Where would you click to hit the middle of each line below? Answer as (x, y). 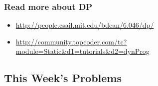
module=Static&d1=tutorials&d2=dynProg (82, 51)
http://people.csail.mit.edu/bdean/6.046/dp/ (85, 25)
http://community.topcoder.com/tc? (71, 41)
